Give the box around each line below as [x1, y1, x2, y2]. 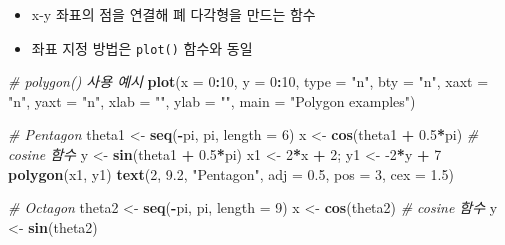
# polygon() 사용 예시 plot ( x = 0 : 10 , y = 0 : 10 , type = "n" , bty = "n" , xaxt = [8, 71, 489, 92]
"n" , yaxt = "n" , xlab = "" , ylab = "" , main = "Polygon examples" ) [8, 90, 416, 111]
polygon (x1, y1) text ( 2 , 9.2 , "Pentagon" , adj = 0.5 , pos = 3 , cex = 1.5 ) [8, 163, 454, 184]
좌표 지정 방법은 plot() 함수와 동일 [31, 37, 253, 58]
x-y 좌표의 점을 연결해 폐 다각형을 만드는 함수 [31, 4, 316, 24]
